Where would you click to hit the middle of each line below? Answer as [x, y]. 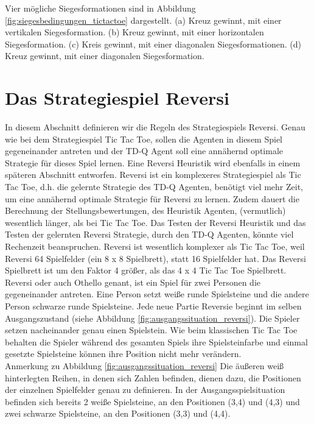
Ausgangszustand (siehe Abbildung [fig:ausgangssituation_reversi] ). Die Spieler [152, 318]
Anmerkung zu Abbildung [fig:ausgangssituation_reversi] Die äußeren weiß [145, 365]
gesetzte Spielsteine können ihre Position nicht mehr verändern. [123, 354]
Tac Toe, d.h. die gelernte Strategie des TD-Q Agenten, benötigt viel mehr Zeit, [154, 187]
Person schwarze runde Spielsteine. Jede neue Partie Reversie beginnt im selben [153, 306]
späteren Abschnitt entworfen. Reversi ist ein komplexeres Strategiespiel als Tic [153, 175]
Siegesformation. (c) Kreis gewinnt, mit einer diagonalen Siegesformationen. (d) [153, 44]
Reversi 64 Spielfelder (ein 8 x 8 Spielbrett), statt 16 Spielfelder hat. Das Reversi [155, 258]
